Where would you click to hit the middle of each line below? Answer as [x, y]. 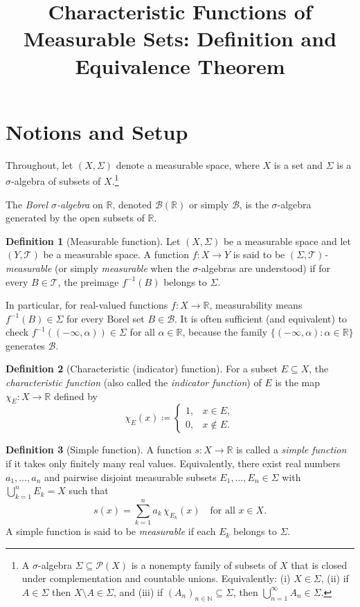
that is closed [319, 564]
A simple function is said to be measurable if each [111, 531]
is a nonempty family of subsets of [204, 564]
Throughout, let [39, 164]
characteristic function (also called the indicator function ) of [134, 382]
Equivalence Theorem [180, 65]
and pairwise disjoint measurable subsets [130, 477]
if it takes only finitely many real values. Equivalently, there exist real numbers [173, 463]
